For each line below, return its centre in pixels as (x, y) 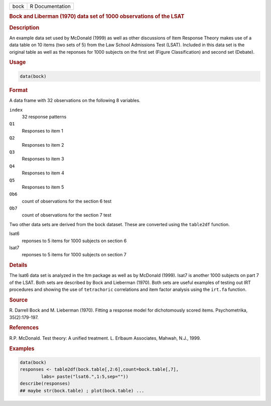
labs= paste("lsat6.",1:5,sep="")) (85, 376)
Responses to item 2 (43, 145)
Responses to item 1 (43, 131)
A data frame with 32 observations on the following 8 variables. (75, 100)
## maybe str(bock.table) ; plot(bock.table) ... (82, 390)
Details (18, 265)
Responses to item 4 (43, 173)
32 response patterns (44, 117)
